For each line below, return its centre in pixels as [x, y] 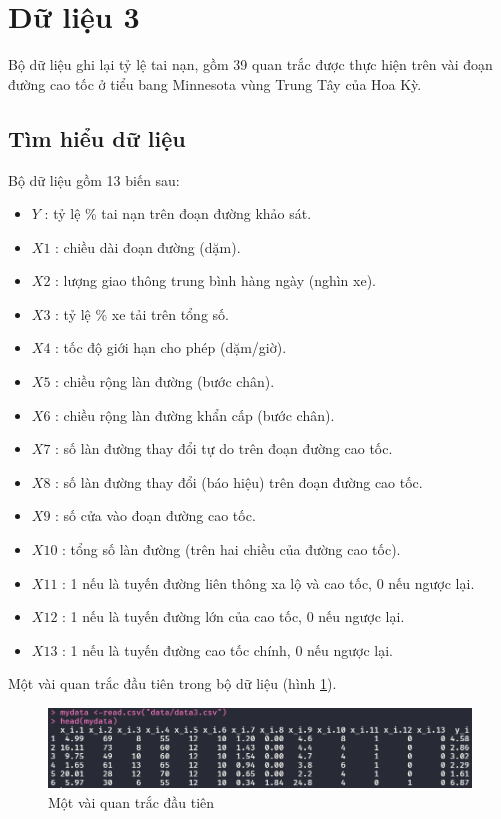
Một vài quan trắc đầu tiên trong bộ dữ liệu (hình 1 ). [172, 683]
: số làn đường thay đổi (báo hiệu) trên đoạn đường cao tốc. [239, 481]
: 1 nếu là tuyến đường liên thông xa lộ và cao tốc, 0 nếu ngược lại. [268, 582]
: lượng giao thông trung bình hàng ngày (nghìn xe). [216, 280]
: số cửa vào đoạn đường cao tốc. [155, 515]
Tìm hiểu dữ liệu [97, 137]
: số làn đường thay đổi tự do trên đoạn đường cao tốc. [224, 448]
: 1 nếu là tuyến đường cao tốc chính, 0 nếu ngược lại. [228, 649]
